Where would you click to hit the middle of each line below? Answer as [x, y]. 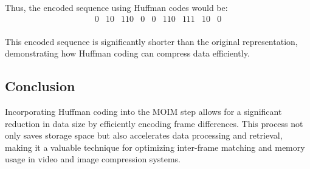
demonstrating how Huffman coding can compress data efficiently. [127, 53]
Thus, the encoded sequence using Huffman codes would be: [116, 7]
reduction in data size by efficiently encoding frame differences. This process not [154, 123]
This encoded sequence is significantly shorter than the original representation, [151, 41]
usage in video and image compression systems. [93, 159]
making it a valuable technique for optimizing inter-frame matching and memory [155, 147]
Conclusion [40, 86]
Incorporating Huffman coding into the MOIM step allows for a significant [143, 112]
